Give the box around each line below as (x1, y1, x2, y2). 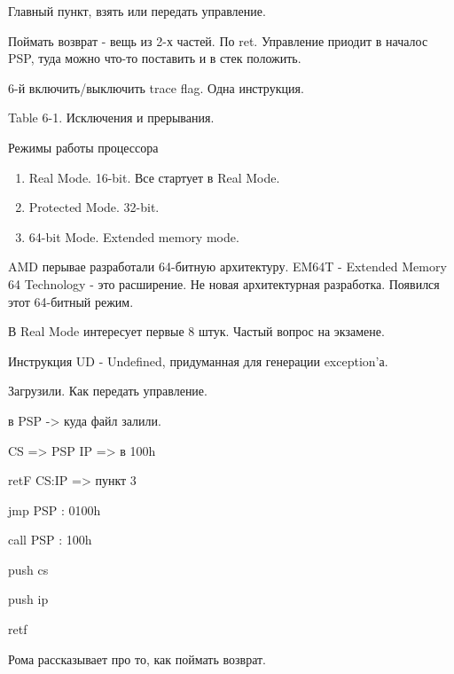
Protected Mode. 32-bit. (28, 198, 160, 216)
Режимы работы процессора (8, 137, 159, 156)
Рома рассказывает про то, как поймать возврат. (8, 649, 267, 668)
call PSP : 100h (8, 530, 92, 549)
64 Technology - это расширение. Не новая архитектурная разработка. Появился (8, 274, 440, 293)
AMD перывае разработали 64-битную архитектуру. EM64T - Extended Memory (8, 257, 447, 276)
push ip (8, 590, 49, 608)
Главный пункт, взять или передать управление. (8, 2, 266, 20)
